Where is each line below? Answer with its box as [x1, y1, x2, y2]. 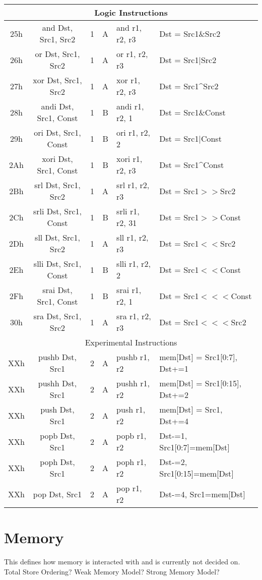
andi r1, [116, 100, 144, 112]
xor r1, [116, 74, 140, 86]
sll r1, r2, [116, 231, 149, 243]
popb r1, [116, 430, 147, 441]
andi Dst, [41, 100, 74, 112]
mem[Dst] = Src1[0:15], [159, 377, 241, 389]
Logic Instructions [94, 7, 168, 18]
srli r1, [116, 205, 140, 217]
